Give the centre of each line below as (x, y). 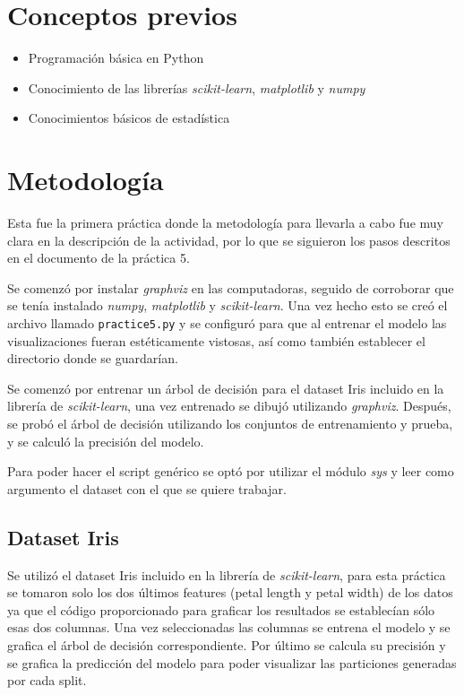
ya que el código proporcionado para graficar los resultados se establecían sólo (221, 609)
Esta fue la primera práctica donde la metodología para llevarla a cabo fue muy (225, 223)
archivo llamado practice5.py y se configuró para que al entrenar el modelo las (227, 323)
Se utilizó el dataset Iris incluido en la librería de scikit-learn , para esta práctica (227, 574)
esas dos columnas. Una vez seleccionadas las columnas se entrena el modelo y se (229, 627)
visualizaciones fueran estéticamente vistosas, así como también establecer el (216, 340)
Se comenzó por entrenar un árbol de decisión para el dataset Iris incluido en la (226, 388)
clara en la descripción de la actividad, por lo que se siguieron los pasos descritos (229, 240)
